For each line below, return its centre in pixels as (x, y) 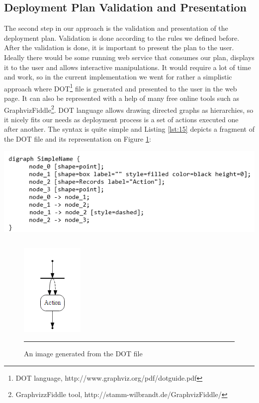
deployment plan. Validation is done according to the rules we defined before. (122, 38)
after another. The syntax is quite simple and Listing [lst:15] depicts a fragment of (129, 129)
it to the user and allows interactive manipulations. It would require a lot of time (128, 67)
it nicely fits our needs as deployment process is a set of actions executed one (121, 119)
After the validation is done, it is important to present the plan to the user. (119, 47)
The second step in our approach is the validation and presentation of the (116, 28)
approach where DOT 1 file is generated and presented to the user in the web (121, 87)
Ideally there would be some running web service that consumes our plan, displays (129, 57)
